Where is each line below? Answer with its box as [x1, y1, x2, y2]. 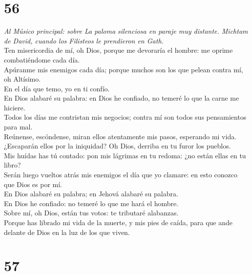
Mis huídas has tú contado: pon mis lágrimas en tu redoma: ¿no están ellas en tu [4, 150, 246, 160]
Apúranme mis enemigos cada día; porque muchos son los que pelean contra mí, [4, 64, 243, 74]
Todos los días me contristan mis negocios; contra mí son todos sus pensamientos [4, 112, 247, 122]
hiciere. [4, 102, 25, 112]
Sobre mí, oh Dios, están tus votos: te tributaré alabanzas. [4, 208, 179, 218]
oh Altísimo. [4, 74, 41, 84]
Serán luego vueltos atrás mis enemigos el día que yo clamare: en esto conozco [4, 169, 237, 180]
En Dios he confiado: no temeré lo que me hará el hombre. [4, 198, 179, 208]
